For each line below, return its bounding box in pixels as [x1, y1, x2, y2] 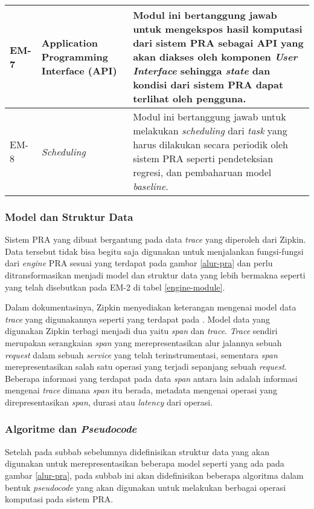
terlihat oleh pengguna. [133, 91, 246, 105]
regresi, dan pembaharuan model [133, 165, 272, 179]
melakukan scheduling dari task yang [133, 123, 287, 137]
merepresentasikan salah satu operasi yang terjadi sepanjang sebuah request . [5, 360, 287, 373]
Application [41, 36, 98, 50]
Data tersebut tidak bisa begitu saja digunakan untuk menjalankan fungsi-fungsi [5, 245, 304, 257]
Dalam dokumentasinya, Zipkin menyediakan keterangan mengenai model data [5, 301, 296, 314]
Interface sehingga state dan [133, 64, 271, 77]
